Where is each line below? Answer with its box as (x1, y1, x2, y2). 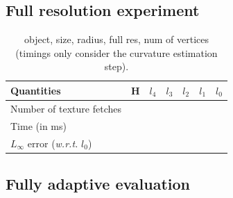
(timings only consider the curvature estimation (15, 45, 218, 60)
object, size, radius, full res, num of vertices (24, 32, 209, 47)
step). (104, 59, 129, 74)
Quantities (10, 83, 61, 97)
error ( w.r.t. (27, 135, 78, 150)
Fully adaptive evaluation (6, 173, 191, 194)
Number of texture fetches (10, 101, 121, 115)
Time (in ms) (10, 118, 67, 133)
